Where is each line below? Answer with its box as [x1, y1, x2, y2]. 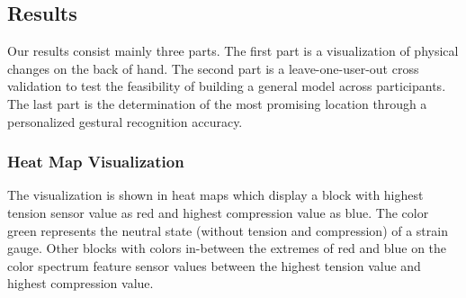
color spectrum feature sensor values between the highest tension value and [7, 256, 421, 275]
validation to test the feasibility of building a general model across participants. [7, 77, 446, 95]
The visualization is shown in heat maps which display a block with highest [7, 185, 424, 204]
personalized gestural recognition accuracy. [7, 112, 243, 131]
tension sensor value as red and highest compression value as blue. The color [7, 203, 429, 221]
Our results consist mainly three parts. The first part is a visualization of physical [7, 41, 459, 60]
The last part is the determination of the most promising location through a [7, 94, 427, 113]
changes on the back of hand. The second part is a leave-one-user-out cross [7, 59, 419, 77]
